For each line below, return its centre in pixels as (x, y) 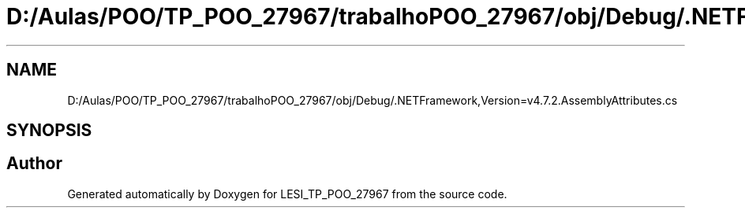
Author (34, 164)
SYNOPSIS (49, 131)
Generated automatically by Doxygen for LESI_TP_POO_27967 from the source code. (287, 194)
